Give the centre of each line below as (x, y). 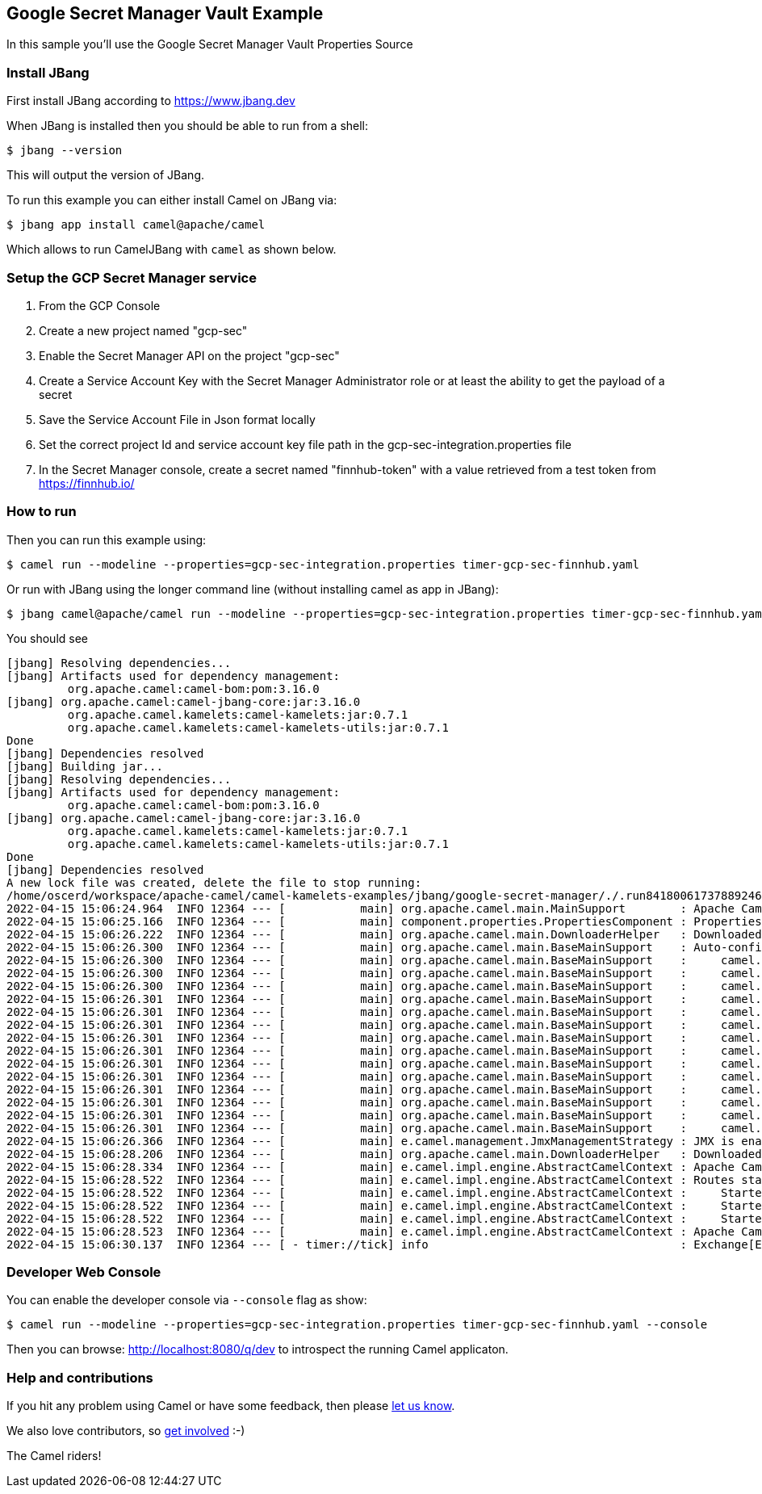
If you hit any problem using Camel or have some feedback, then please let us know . (231, 1406)
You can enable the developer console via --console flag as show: (187, 1300)
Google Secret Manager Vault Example (165, 13)
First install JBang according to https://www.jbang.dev (151, 101)
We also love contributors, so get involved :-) (126, 1431)
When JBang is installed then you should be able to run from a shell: (188, 126)
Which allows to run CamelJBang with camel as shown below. (172, 250)
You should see (47, 638)
